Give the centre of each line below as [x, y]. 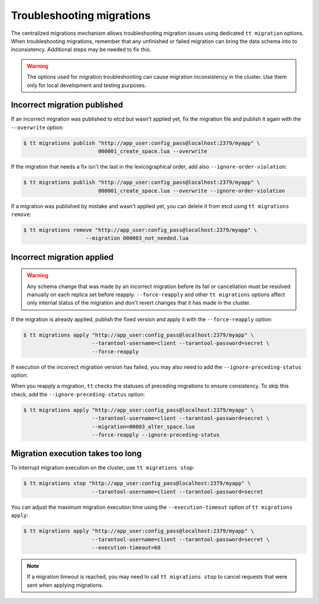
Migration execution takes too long [76, 453]
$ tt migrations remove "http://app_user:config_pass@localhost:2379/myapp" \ [140, 230]
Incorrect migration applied [62, 257]
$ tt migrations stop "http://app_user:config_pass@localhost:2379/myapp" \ [137, 483]
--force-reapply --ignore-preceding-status [156, 435]
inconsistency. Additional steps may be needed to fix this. [81, 50]
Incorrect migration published [67, 105]
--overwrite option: [38, 127]
